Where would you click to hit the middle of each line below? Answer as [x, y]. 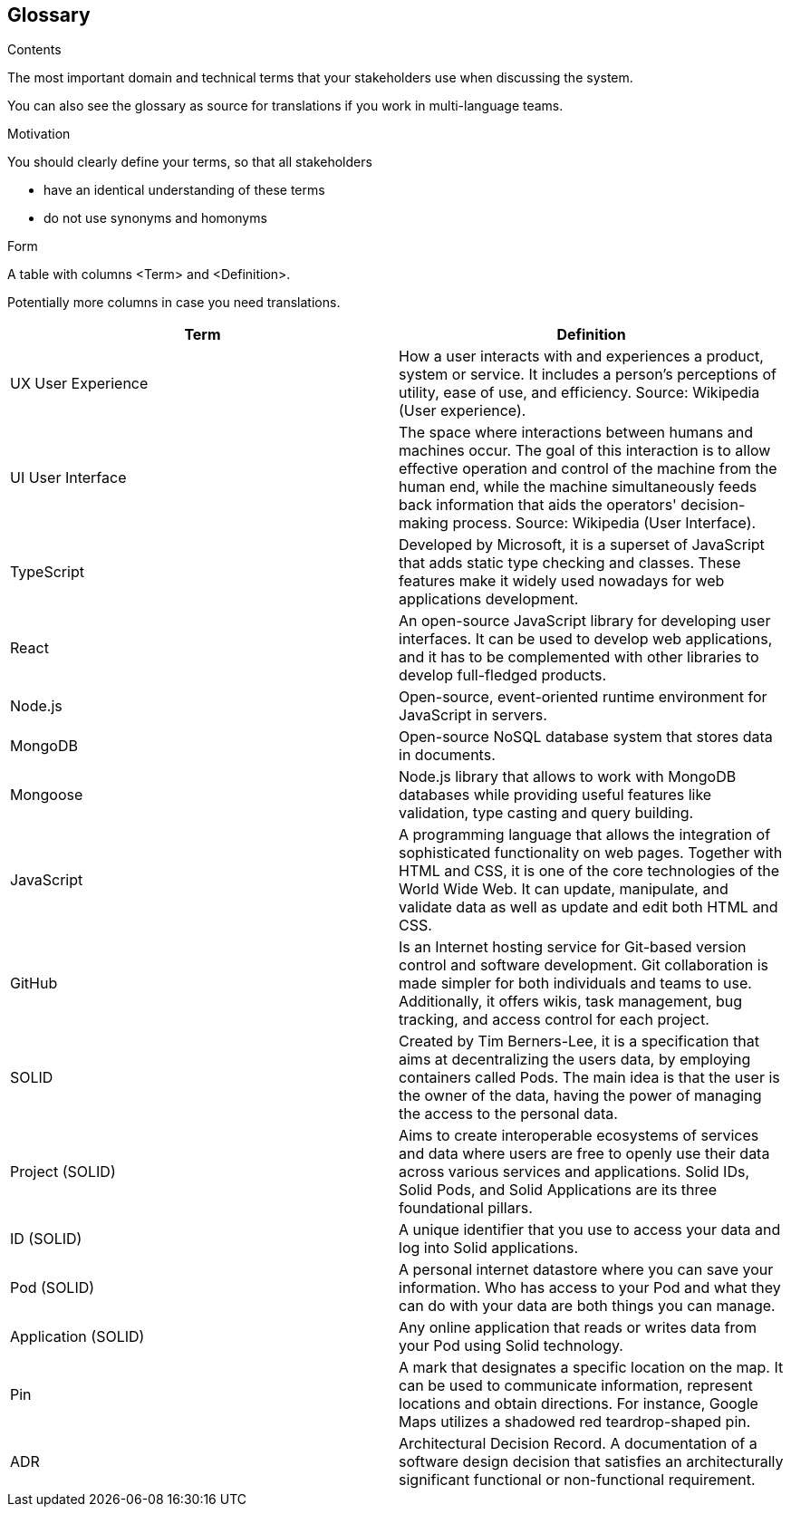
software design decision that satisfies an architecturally [591, 1462]
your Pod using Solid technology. [511, 1346]
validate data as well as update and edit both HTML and [588, 907]
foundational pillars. [466, 1208]
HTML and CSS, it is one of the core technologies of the [589, 871]
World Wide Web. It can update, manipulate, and [564, 889]
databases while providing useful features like [555, 795]
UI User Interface [68, 478]
